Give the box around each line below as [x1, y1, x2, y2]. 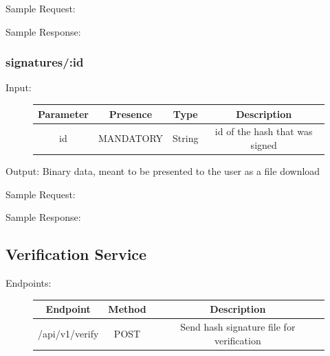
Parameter [38, 106, 89, 121]
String [173, 131, 199, 145]
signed [250, 137, 277, 152]
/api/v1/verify [38, 326, 99, 340]
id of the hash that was [214, 124, 313, 139]
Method [108, 302, 146, 316]
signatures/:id [5, 54, 84, 71]
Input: [5, 80, 32, 95]
